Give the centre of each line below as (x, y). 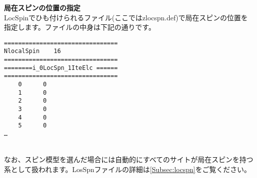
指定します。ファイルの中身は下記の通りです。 (80, 27)
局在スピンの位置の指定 (42, 7)
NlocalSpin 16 (32, 51)
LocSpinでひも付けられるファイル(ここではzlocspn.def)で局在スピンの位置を (126, 17)
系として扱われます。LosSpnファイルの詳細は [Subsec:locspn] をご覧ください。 (128, 169)
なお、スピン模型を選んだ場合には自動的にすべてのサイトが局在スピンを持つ (129, 159)
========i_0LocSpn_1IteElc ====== (61, 68)
